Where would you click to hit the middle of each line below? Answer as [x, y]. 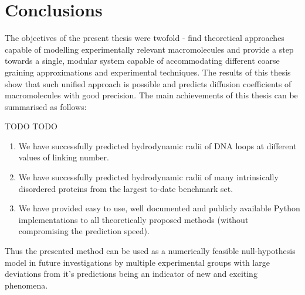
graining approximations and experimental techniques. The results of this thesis [148, 72]
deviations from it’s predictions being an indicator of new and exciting [131, 274]
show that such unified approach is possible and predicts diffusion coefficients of [148, 83]
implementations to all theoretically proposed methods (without [133, 219]
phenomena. [26, 285]
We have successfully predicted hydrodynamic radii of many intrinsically [148, 177]
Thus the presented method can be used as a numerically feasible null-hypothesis [150, 251]
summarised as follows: [46, 106]
